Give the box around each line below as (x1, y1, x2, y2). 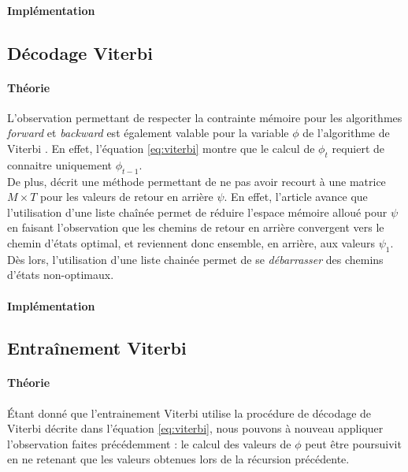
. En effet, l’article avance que (224, 188, 368, 205)
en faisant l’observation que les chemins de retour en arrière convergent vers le (7, 219, 384, 236)
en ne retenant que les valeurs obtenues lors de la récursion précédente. (7, 451, 350, 467)
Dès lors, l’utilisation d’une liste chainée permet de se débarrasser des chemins (7, 251, 384, 267)
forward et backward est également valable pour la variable (7, 125, 289, 141)
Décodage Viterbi (7, 40, 153, 65)
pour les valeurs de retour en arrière (40, 188, 213, 205)
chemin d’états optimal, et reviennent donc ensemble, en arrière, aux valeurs (7, 234, 376, 251)
